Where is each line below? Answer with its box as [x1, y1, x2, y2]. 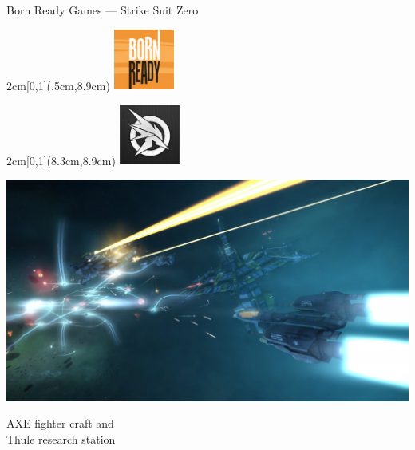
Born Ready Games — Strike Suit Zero [6, 2, 199, 18]
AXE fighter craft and [6, 415, 114, 432]
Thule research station [6, 430, 116, 447]
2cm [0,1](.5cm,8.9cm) [6, 77, 110, 93]
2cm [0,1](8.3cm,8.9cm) [6, 152, 116, 168]
